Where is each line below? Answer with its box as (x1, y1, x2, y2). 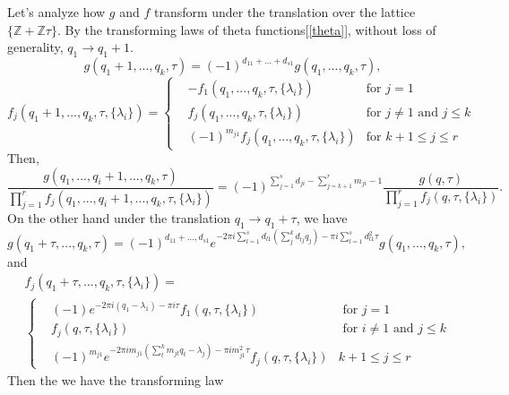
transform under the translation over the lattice (153, 3, 416, 21)
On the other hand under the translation (7, 209, 231, 228)
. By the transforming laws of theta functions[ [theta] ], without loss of (56, 20, 436, 39)
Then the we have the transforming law (7, 370, 224, 389)
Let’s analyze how (7, 3, 106, 21)
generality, (7, 38, 64, 56)
